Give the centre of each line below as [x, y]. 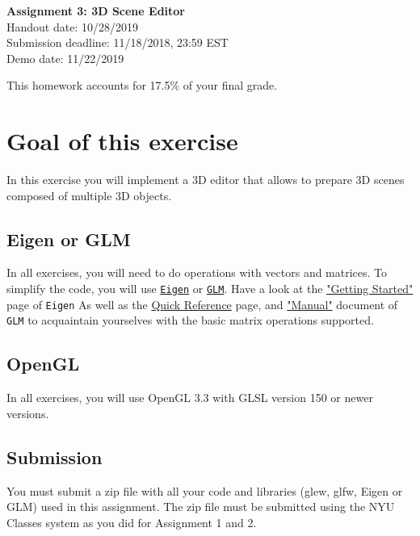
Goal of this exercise [122, 141]
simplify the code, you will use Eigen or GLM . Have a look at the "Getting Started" [210, 289]
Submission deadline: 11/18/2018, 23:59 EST [118, 42]
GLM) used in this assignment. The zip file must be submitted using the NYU [201, 507]
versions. [28, 413]
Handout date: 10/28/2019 [72, 26]
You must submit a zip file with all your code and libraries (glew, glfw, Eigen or [205, 490]
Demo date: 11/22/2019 [65, 58]
